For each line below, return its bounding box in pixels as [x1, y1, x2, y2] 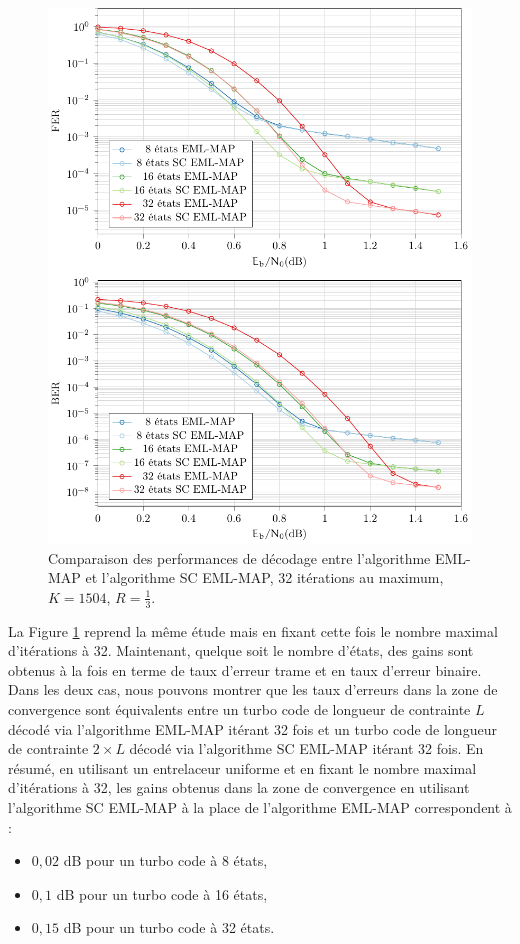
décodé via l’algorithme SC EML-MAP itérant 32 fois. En [129, 738, 484, 759]
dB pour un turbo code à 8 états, [63, 850, 268, 871]
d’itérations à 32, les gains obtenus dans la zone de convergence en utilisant [8, 777, 470, 798]
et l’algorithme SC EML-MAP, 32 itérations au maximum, [85, 567, 444, 588]
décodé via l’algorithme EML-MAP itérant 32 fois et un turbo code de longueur [8, 718, 497, 739]
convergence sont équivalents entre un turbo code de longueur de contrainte [8, 699, 471, 720]
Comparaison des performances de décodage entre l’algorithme [48, 547, 431, 568]
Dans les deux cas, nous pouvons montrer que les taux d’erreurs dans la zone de [8, 679, 498, 700]
